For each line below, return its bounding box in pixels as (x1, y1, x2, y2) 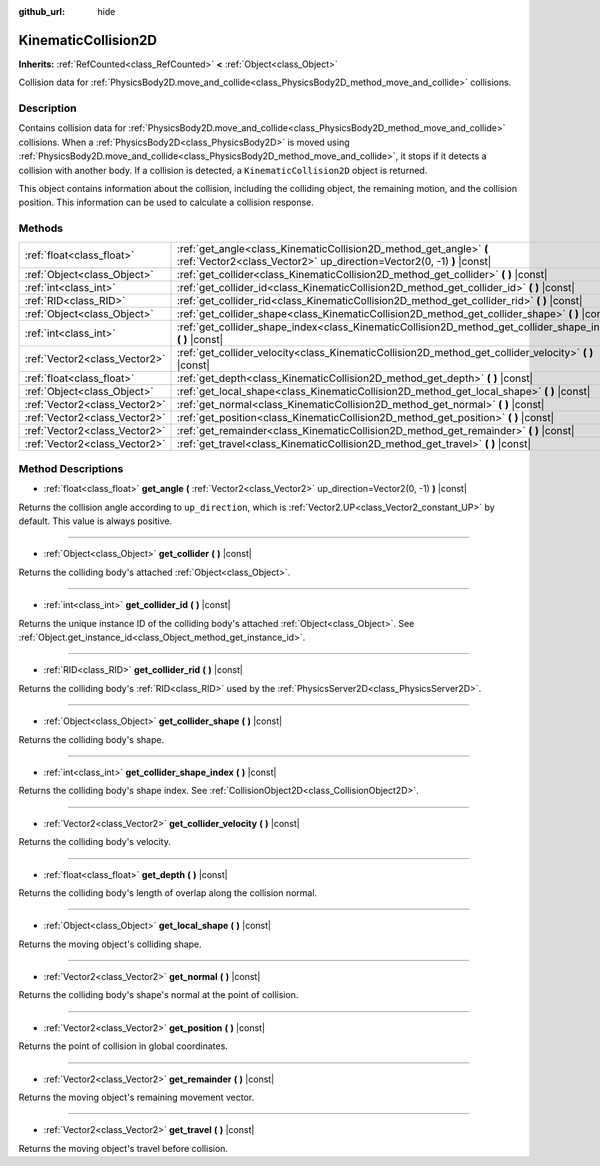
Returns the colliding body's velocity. (18, 836, 172, 848)
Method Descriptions (18, 461, 124, 475)
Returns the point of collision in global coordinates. (18, 1040, 229, 1052)
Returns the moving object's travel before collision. (18, 1142, 229, 1154)
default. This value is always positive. (18, 515, 173, 527)
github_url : (18, 6, 65, 17)
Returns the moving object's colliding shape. (18, 938, 202, 950)
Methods (18, 221, 64, 235)
